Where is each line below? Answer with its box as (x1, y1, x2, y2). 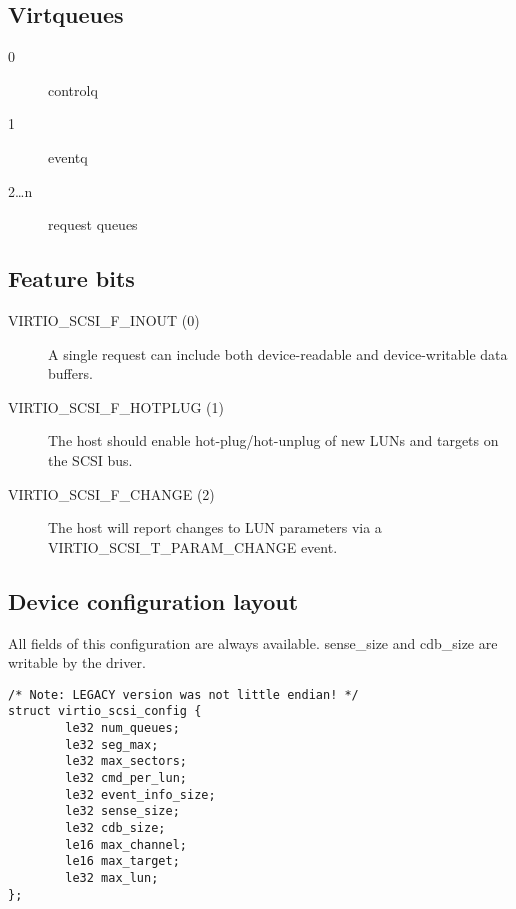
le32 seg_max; (65, 737, 159, 752)
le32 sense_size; (65, 804, 180, 819)
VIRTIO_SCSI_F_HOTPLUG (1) (8, 396, 224, 417)
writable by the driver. (8, 652, 146, 673)
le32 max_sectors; (65, 754, 187, 769)
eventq (48, 146, 88, 167)
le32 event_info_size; (65, 787, 216, 802)
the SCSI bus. (48, 449, 133, 470)
